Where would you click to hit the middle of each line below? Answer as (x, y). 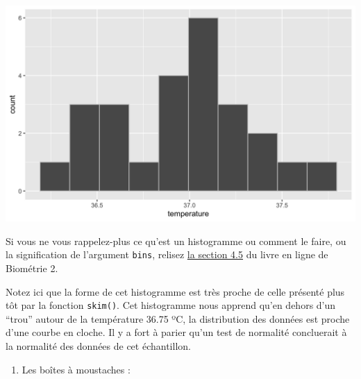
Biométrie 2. (32, 268)
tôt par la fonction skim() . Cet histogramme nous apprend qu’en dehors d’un (171, 305)
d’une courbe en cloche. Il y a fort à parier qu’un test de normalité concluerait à (176, 332)
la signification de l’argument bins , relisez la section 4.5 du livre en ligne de (167, 254)
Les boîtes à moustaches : (76, 369)
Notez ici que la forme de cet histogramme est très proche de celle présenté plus (175, 291)
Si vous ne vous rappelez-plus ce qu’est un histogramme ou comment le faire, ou (176, 241)
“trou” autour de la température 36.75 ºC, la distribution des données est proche (178, 318)
